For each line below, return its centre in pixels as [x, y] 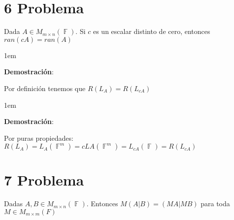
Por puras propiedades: [39, 138]
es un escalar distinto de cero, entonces [151, 31]
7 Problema [44, 180]
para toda [215, 204]
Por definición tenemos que [45, 88]
